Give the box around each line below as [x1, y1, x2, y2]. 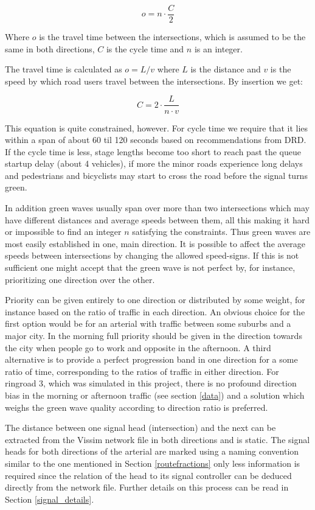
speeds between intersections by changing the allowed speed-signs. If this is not [5, 249, 299, 262]
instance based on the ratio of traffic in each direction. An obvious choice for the [5, 305, 305, 318]
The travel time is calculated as [5, 63, 122, 75]
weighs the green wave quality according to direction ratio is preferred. [5, 400, 268, 413]
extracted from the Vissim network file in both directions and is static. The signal [5, 433, 310, 445]
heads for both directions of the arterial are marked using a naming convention [5, 445, 299, 458]
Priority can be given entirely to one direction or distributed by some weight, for [5, 293, 305, 306]
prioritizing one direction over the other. [5, 273, 155, 285]
